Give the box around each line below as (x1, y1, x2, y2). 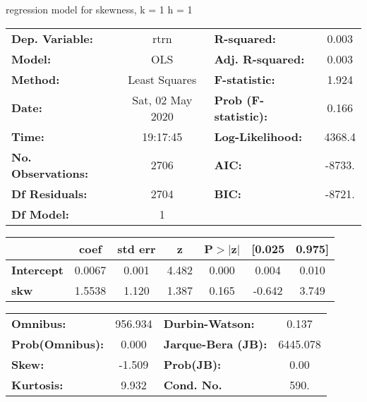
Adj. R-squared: (214, 50, 305, 67)
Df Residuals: (11, 185, 88, 202)
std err (117, 240, 156, 257)
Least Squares (128, 71, 197, 87)
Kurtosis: (11, 376, 64, 393)
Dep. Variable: (11, 30, 93, 47)
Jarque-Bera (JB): (163, 335, 267, 352)
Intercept (11, 261, 64, 278)
